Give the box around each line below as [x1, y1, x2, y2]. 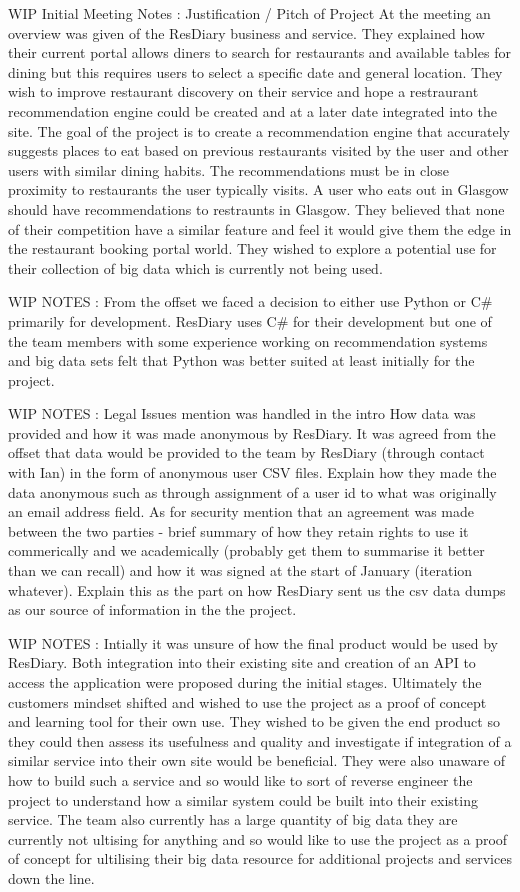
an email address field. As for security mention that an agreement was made [8, 501, 474, 522]
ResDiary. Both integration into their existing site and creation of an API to [8, 652, 476, 673]
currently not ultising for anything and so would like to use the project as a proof [8, 828, 508, 849]
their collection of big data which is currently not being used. [8, 257, 383, 278]
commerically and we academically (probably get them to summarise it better [8, 540, 485, 561]
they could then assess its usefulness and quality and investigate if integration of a [8, 730, 512, 751]
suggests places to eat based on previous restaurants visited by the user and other [8, 140, 509, 161]
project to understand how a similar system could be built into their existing [8, 789, 478, 810]
